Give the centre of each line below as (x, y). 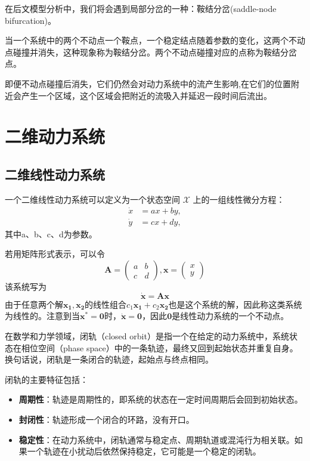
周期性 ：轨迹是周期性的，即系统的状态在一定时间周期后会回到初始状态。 (161, 399)
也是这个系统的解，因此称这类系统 (235, 304)
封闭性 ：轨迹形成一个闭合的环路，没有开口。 (106, 419)
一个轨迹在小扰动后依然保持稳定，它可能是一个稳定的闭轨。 (144, 451)
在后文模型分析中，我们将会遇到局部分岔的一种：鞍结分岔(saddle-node (141, 8)
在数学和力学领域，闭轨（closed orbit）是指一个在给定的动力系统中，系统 (147, 336)
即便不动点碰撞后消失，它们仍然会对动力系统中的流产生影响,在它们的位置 (148, 83)
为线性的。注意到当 (42, 316)
